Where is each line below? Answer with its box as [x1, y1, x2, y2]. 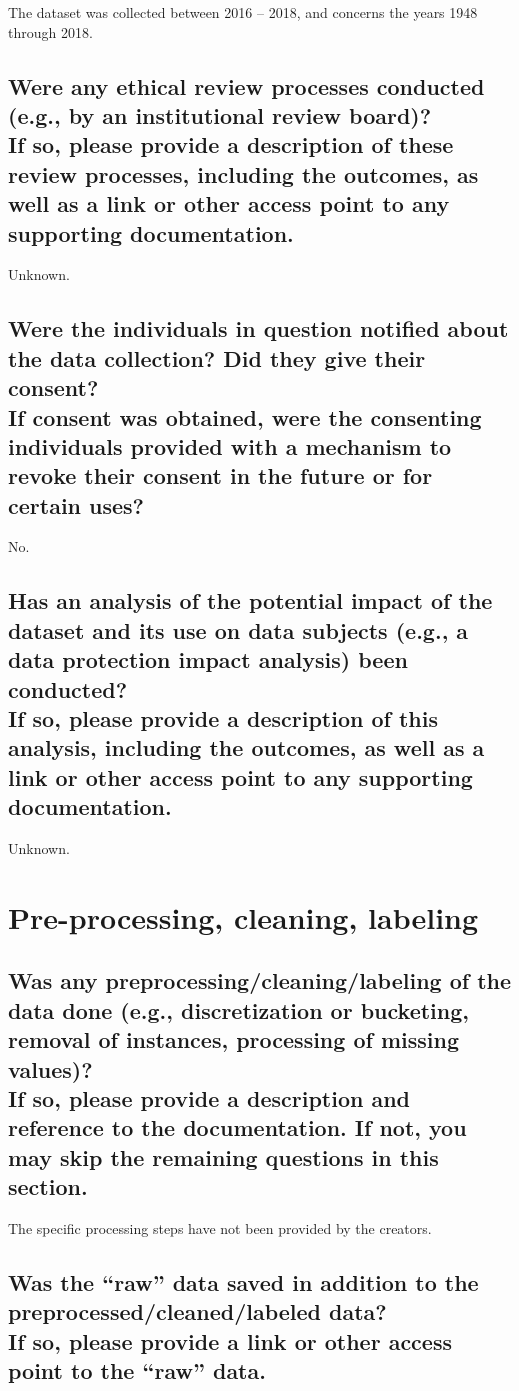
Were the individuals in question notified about [8, 313, 509, 344]
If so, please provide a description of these [8, 129, 454, 160]
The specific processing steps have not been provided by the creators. [8, 1217, 432, 1238]
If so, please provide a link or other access [8, 1325, 452, 1356]
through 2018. [8, 21, 93, 42]
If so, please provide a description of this [8, 703, 438, 734]
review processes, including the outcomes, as [8, 158, 479, 189]
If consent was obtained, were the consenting [8, 401, 482, 432]
